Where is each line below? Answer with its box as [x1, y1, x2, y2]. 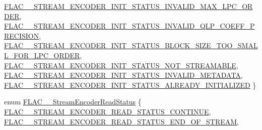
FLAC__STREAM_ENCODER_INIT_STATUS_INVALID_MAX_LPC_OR [4, 1, 253, 11]
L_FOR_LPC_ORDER [4, 50, 80, 60]
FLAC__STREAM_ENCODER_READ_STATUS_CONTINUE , [4, 106, 211, 116]
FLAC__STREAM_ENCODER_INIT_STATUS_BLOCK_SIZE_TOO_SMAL [4, 40, 258, 51]
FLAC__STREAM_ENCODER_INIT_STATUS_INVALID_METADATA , [4, 70, 243, 80]
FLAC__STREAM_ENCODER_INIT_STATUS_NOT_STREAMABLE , [4, 60, 238, 70]
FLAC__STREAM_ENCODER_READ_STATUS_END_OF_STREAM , [4, 116, 239, 126]
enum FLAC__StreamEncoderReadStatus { [4, 96, 142, 107]
